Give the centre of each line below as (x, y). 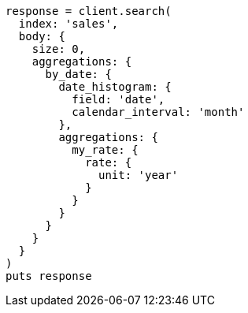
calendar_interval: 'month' (158, 112)
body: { (42, 36)
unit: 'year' (139, 175)
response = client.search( (89, 11)
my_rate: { (105, 150)
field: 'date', (118, 99)
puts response (49, 276)
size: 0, (59, 49)
